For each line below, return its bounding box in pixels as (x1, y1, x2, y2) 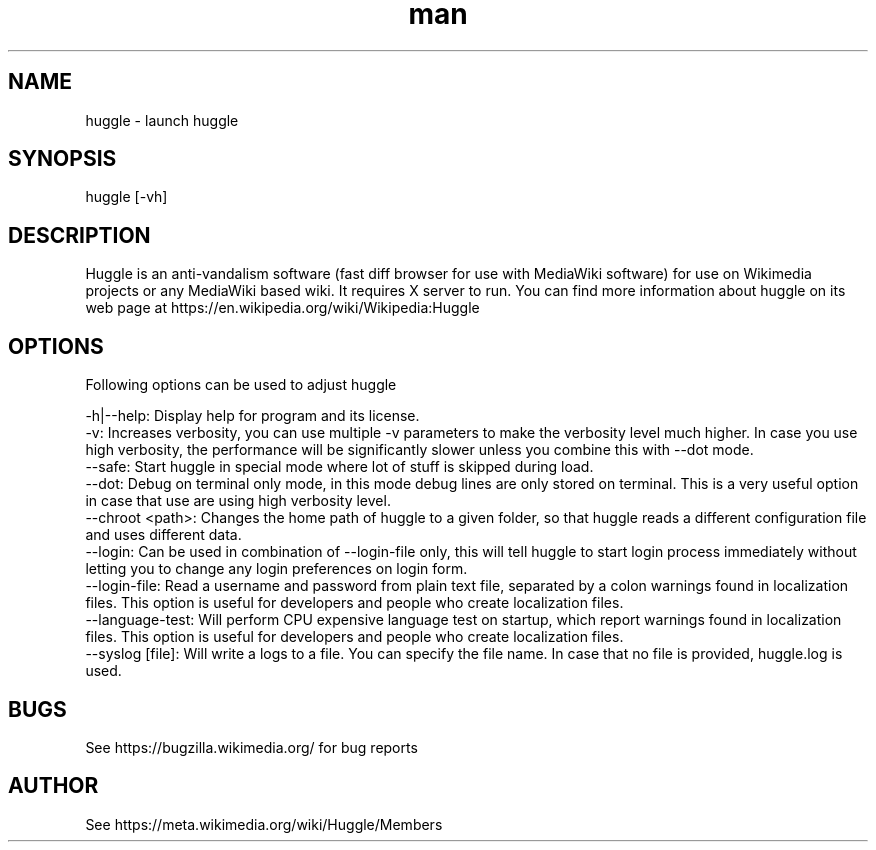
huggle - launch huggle (85, 111, 239, 129)
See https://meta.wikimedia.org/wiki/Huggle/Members (85, 815, 443, 833)
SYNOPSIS (8, 146, 117, 172)
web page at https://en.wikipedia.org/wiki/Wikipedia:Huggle (85, 299, 480, 317)
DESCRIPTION (8, 222, 151, 248)
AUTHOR (8, 773, 99, 799)
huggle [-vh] (85, 188, 168, 206)
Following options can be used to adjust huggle (85, 376, 397, 394)
